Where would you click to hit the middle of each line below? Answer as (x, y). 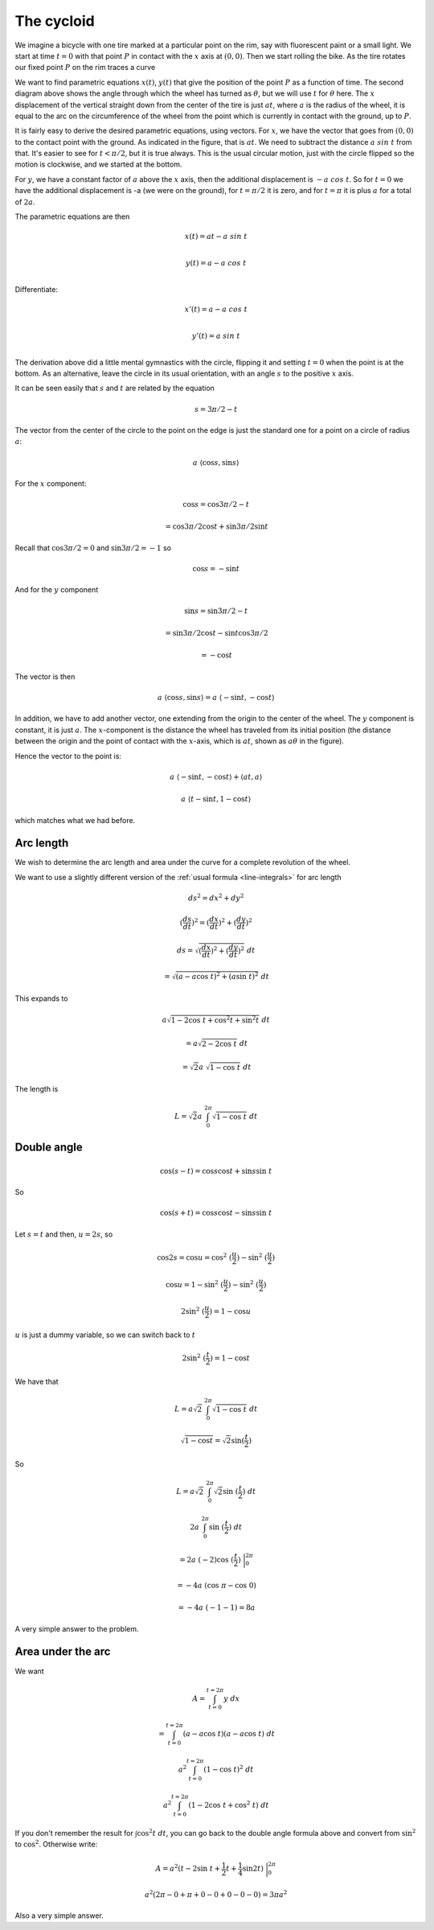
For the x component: (51, 484)
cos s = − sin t (216, 569)
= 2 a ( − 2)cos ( (207, 1560)
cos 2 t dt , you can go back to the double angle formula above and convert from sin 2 (276, 1832)
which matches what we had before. (75, 820)
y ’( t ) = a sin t (216, 335)
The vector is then (45, 677)
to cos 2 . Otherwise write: (56, 1844)
